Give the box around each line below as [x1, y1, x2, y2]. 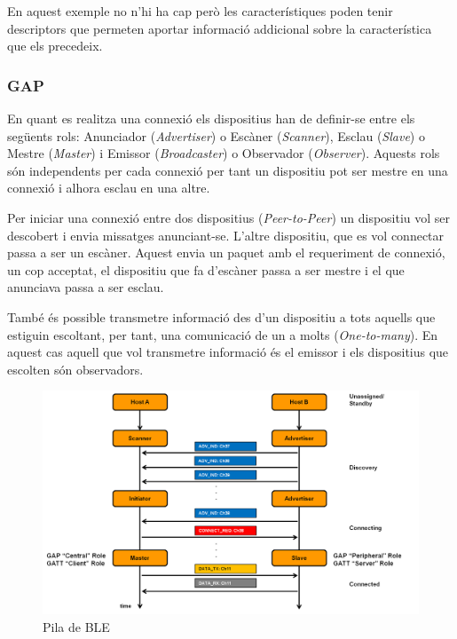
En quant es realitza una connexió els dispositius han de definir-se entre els [7, 109, 415, 127]
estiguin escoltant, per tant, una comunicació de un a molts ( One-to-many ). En [7, 325, 438, 343]
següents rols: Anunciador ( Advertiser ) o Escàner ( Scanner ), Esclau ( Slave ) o [7, 126, 425, 145]
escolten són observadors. [7, 359, 144, 378]
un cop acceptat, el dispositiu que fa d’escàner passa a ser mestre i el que [7, 260, 405, 279]
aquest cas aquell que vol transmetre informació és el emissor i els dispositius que [7, 343, 449, 361]
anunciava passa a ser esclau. [7, 278, 164, 296]
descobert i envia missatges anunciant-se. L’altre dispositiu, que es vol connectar [7, 225, 445, 244]
